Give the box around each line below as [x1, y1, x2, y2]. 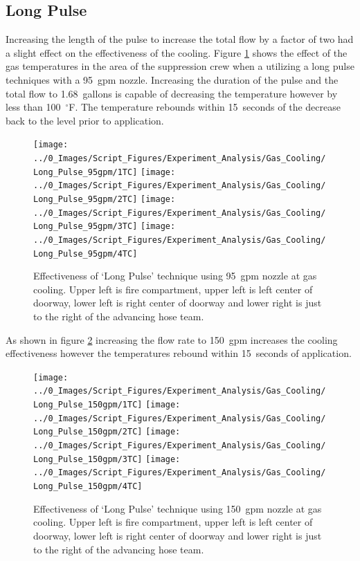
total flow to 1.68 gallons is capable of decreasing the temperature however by [6, 86, 338, 100]
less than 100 [6, 100, 61, 114]
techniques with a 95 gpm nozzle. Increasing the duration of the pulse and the [6, 72, 339, 86]
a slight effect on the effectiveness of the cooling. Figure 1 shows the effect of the [6, 45, 348, 59]
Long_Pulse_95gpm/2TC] [33, 194, 138, 204]
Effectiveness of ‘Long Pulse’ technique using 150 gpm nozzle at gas [33, 501, 322, 515]
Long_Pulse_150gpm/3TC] [33, 454, 143, 464]
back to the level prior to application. [6, 113, 164, 127]
